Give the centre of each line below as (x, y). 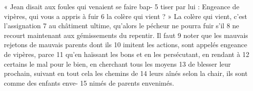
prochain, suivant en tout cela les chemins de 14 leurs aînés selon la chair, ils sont (126, 73)
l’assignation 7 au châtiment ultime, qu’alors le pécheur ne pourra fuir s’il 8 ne (122, 26)
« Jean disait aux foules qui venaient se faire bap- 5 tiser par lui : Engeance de (122, 6)
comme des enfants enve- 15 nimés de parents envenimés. (89, 82)
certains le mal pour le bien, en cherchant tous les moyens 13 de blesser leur (117, 64)
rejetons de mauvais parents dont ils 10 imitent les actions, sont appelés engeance (126, 45)
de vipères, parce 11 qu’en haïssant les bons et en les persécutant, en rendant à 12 (127, 54)
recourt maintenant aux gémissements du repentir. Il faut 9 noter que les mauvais (126, 35)
